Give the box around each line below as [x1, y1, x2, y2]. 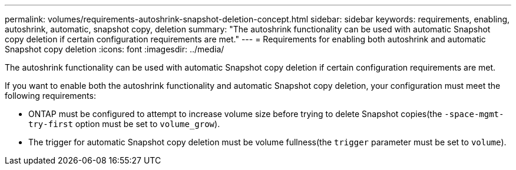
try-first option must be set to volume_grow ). [28, 119, 220, 129]
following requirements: [5, 91, 96, 101]
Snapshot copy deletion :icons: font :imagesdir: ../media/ [5, 44, 224, 54]
